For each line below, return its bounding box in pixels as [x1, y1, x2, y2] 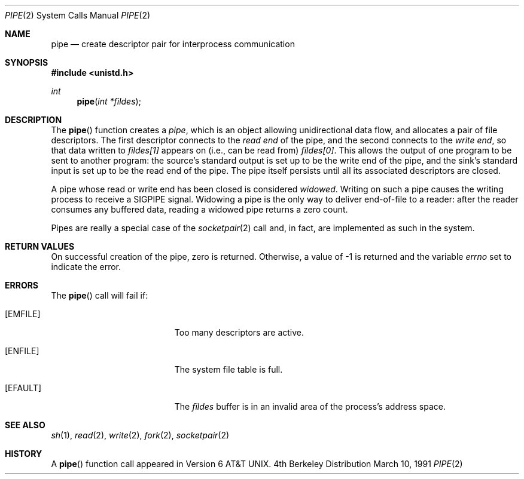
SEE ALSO [5, 420, 45, 430]
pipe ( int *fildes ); [77, 96, 141, 106]
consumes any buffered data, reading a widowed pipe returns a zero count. [51, 204, 348, 214]
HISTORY [5, 449, 42, 459]
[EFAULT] [5, 383, 42, 393]
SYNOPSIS [5, 57, 48, 67]
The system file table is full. [174, 364, 283, 374]
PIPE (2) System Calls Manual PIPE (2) [5, 10, 151, 20]
